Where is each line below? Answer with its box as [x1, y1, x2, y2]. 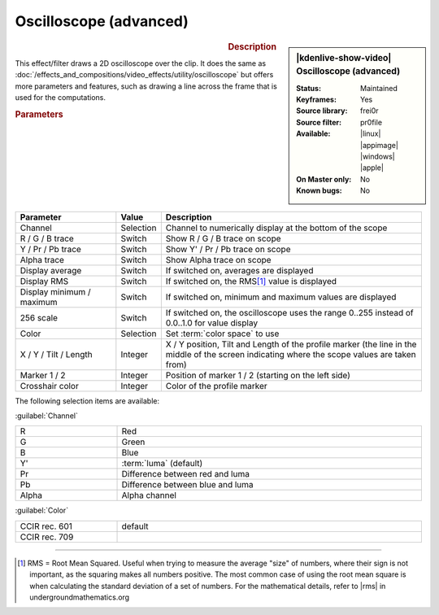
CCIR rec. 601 [20, 521, 73, 532]
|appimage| [360, 140, 398, 150]
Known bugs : [296, 185, 343, 195]
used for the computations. [15, 92, 106, 102]
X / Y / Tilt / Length [20, 348, 93, 360]
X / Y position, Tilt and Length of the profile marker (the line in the [165, 338, 417, 350]
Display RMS [20, 275, 69, 286]
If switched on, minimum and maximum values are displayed [165, 291, 397, 303]
